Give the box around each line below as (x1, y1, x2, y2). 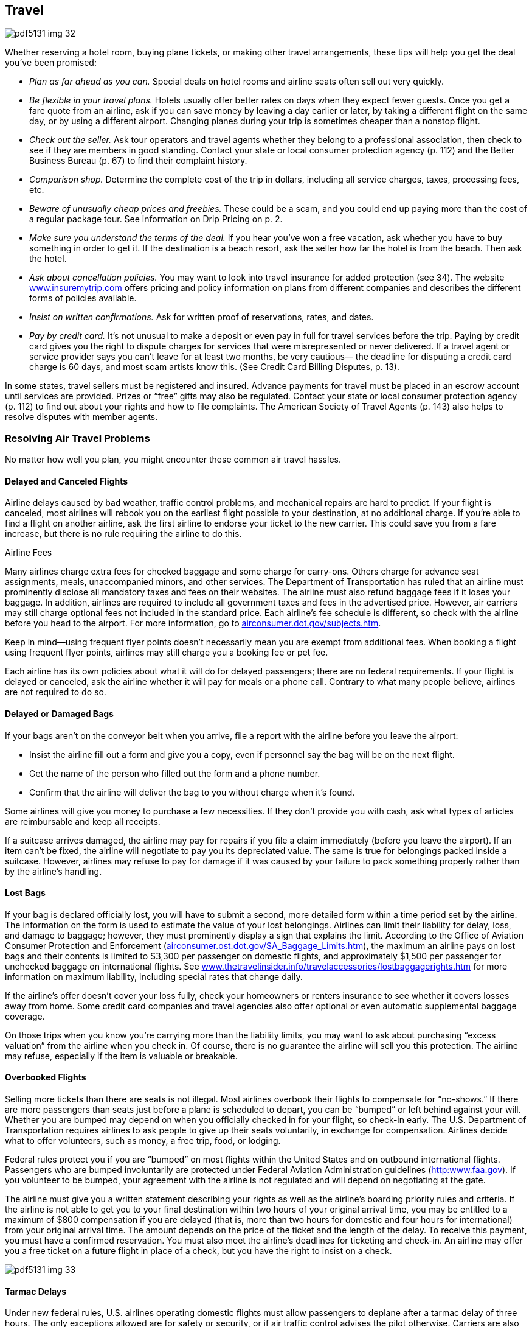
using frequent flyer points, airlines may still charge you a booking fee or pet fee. (5, 647, 328, 658)
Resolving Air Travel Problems (5, 432, 150, 444)
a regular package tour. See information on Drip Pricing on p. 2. (29, 214, 283, 225)
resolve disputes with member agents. (5, 411, 158, 422)
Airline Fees (5, 547, 52, 558)
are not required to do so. (5, 687, 106, 698)
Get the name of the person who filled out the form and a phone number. (29, 768, 320, 779)
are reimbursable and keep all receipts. (5, 816, 161, 827)
